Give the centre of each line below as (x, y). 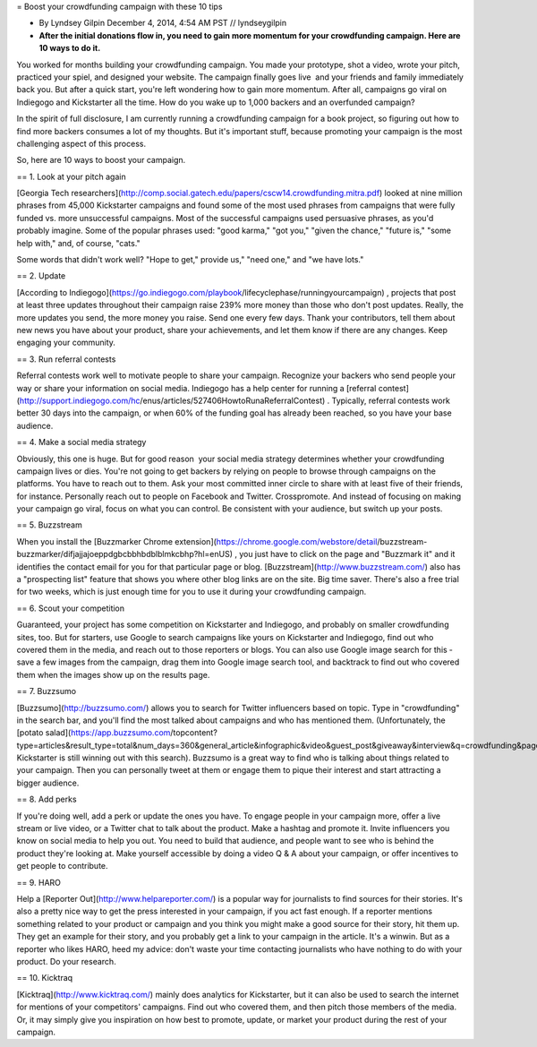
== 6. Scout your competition (71, 608)
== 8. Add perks (47, 799)
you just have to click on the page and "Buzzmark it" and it (347, 554)
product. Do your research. (66, 961)
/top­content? (194, 733)
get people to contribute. (62, 866)
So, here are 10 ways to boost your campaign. (101, 160)
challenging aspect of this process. (81, 143)
